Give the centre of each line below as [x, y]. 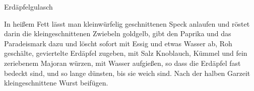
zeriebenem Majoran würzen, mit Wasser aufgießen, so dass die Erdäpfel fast [122, 63]
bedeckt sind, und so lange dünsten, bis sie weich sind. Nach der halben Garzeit [127, 73]
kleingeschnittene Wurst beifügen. [56, 83]
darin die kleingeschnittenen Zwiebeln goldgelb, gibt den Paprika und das [118, 33]
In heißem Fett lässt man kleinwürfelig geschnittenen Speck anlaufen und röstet [127, 23]
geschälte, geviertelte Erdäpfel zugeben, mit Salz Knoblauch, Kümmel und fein [126, 53]
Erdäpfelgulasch [28, 7]
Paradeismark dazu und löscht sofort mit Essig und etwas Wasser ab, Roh [118, 43]
